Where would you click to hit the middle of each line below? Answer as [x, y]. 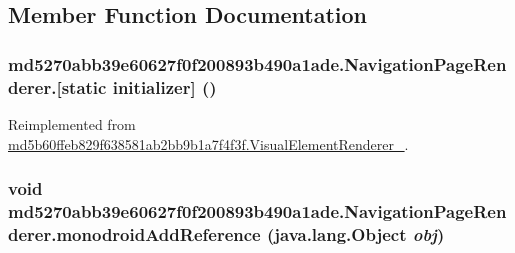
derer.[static [57, 86]
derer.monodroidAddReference [134, 233]
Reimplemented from [72, 123]
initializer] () [164, 86]
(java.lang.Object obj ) [355, 233]
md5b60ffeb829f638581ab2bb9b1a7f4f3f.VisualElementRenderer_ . [208, 143]
